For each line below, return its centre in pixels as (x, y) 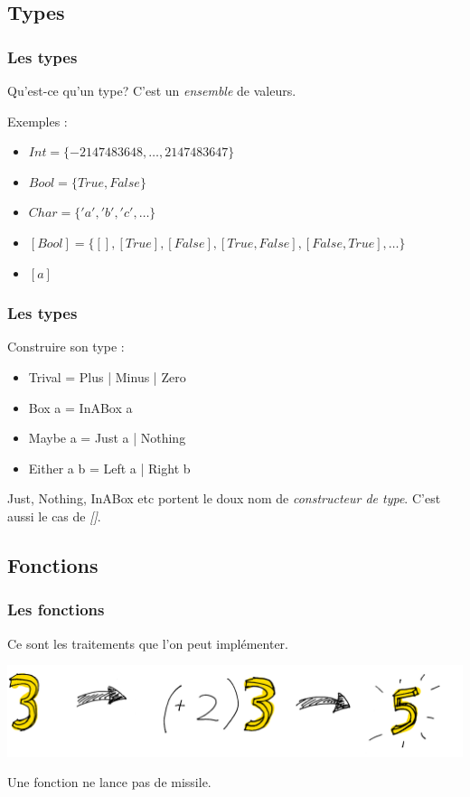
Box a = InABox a (80, 407)
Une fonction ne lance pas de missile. (109, 782)
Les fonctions (56, 609)
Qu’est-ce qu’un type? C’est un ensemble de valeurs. (152, 90)
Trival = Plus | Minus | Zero (107, 376)
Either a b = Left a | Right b (109, 468)
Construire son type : (66, 347)
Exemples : (38, 121)
